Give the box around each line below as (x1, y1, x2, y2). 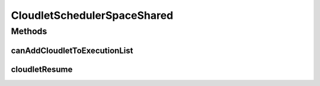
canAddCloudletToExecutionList (11, 45, 133, 55)
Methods (11, 26, 47, 37)
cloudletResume (11, 64, 73, 74)
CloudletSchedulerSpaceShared (11, 9, 174, 22)
